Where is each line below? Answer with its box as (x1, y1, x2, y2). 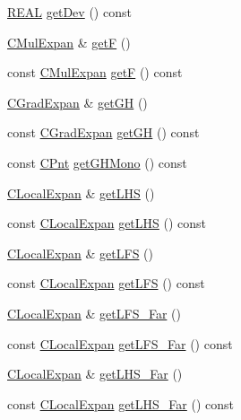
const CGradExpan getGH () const (7, 123, 200, 142)
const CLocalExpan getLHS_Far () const (7, 394, 235, 413)
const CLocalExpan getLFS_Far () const (7, 334, 233, 353)
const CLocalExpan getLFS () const (7, 274, 205, 293)
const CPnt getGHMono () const (7, 153, 187, 171)
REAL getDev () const (7, 3, 132, 21)
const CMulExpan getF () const (7, 63, 183, 82)
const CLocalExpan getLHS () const (7, 214, 207, 232)
